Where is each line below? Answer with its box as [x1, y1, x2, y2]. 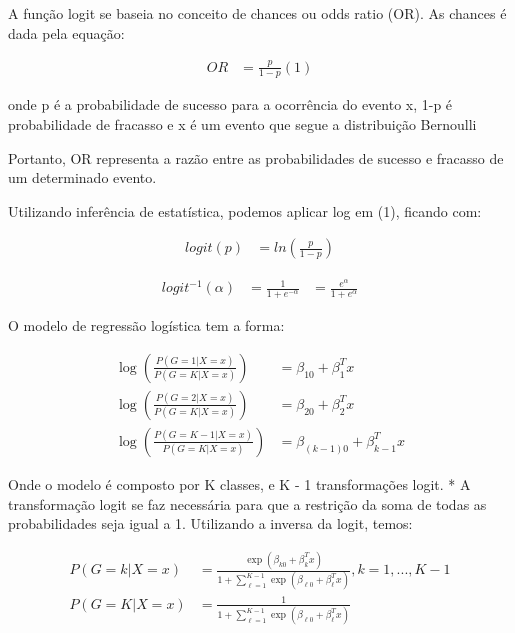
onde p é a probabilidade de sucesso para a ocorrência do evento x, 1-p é [8, 94, 453, 115]
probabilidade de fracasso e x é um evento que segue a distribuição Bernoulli [8, 113, 477, 134]
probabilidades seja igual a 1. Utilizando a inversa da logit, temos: [8, 513, 413, 534]
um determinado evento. [8, 167, 157, 188]
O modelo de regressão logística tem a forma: [8, 315, 285, 336]
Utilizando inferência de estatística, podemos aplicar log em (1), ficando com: [8, 200, 482, 221]
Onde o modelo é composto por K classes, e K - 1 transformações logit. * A [8, 473, 471, 494]
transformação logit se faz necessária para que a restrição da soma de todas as [8, 493, 487, 514]
